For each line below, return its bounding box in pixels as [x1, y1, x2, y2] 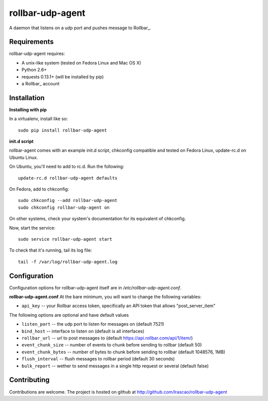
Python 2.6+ [21, 67, 47, 73]
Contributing [9, 376, 50, 384]
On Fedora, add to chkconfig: [9, 186, 69, 192]
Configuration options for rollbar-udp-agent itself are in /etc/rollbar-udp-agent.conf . [9, 284, 182, 290]
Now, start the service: [9, 225, 56, 231]
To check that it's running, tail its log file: [9, 247, 92, 253]
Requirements [9, 38, 54, 46]
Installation [9, 93, 45, 102]
